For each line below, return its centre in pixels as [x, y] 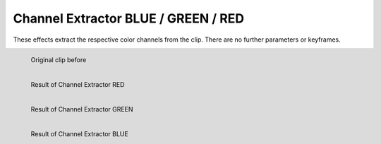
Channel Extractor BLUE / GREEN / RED [129, 18]
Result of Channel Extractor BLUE [79, 133]
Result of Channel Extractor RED [78, 84]
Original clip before [59, 59]
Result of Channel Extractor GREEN [82, 109]
